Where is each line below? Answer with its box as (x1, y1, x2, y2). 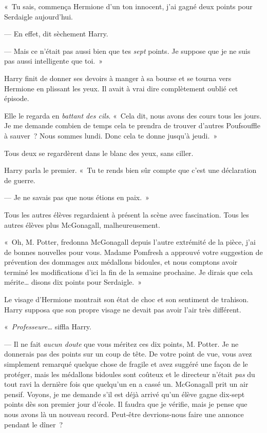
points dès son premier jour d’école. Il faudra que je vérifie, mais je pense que (4, 399, 247, 409)
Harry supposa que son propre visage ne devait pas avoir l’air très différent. (4, 304, 241, 314)
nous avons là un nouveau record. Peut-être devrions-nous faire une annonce (4, 409, 244, 419)
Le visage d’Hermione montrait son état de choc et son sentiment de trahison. (4, 294, 249, 305)
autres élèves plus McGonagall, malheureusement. (4, 219, 160, 230)
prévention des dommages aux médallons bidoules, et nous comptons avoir (4, 257, 238, 267)
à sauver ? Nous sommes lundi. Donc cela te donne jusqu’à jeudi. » (4, 130, 218, 141)
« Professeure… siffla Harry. (4, 321, 91, 332)
